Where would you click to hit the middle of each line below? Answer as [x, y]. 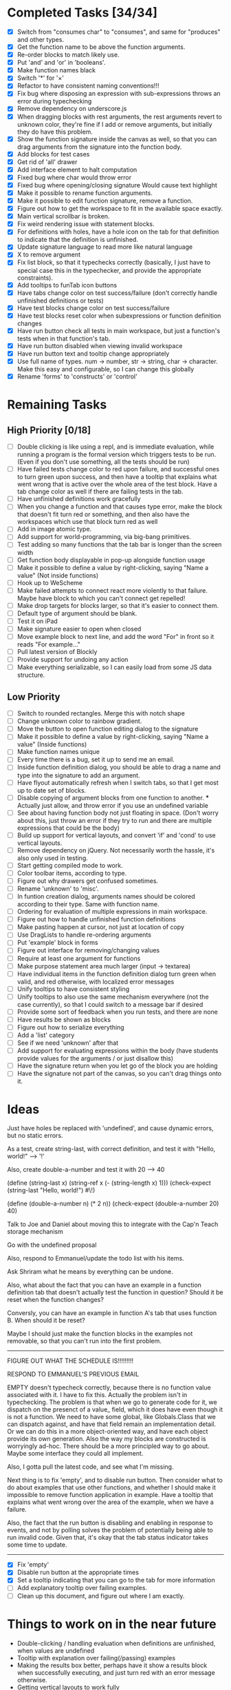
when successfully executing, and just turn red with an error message [116, 1672]
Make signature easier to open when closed [79, 629]
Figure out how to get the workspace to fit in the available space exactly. [120, 209]
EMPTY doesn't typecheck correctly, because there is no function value [109, 1387]
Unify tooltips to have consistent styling [73, 989]
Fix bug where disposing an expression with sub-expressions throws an [119, 94]
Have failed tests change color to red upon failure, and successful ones [118, 469]
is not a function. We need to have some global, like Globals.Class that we [112, 1417]
